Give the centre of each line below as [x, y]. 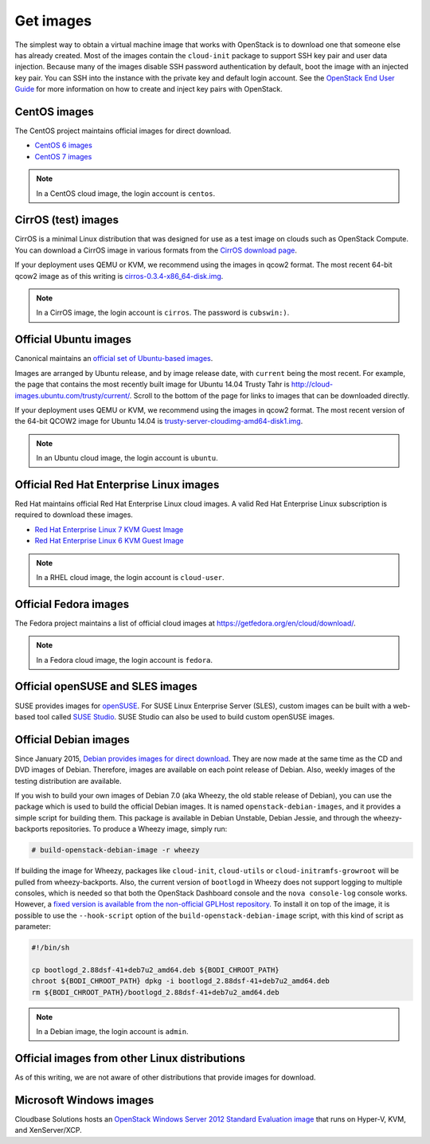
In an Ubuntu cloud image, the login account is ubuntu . [127, 458]
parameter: [33, 927]
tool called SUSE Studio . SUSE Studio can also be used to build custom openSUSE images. [186, 716]
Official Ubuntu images [73, 340]
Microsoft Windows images [84, 1100]
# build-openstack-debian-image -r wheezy [115, 850]
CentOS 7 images [63, 156]
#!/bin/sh [51, 948]
